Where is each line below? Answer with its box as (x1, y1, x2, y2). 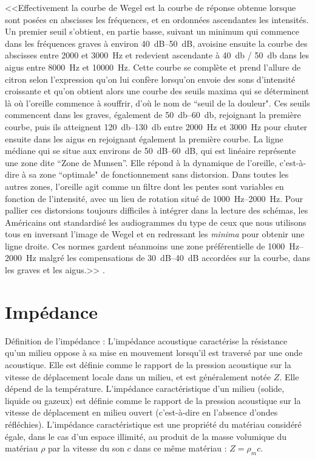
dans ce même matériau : (134, 442, 227, 455)
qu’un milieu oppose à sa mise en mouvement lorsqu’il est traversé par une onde (5, 346, 303, 359)
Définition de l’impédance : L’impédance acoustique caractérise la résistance (5, 334, 288, 347)
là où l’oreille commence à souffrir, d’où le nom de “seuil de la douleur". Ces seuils (5, 96, 310, 109)
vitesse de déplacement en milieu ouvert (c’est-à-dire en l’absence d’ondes (5, 406, 278, 419)
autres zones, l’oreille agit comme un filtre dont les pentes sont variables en (5, 179, 284, 192)
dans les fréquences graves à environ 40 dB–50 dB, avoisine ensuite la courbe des (5, 37, 308, 49)
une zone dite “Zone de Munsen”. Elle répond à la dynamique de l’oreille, (5, 156, 277, 169)
